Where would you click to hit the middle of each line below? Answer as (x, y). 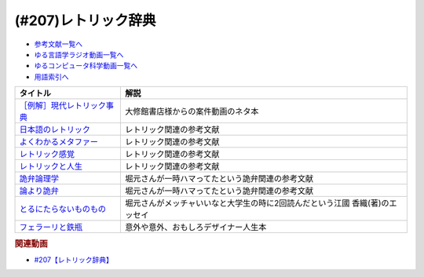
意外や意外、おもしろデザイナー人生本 (196, 228)
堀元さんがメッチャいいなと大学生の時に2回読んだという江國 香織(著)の (257, 203)
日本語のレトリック (55, 129)
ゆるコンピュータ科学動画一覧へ (86, 66)
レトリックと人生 (51, 166)
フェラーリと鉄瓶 (51, 228)
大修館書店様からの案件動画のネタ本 (192, 111)
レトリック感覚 (47, 155)
